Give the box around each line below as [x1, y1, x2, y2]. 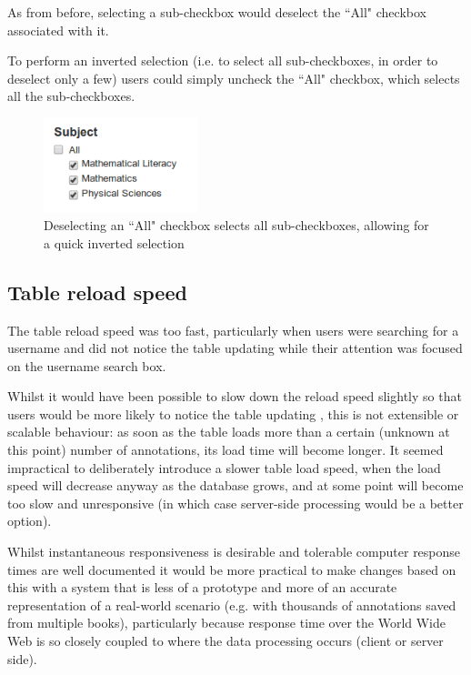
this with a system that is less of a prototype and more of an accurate [7, 578, 397, 597]
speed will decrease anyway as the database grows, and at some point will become [7, 476, 464, 495]
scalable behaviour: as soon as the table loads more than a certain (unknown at [7, 422, 450, 441]
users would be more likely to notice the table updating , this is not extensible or [7, 404, 459, 423]
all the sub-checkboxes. [7, 86, 135, 106]
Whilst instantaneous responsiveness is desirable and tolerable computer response [7, 542, 461, 561]
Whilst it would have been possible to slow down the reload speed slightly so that [7, 387, 462, 406]
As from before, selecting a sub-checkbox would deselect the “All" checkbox [7, 3, 426, 21]
